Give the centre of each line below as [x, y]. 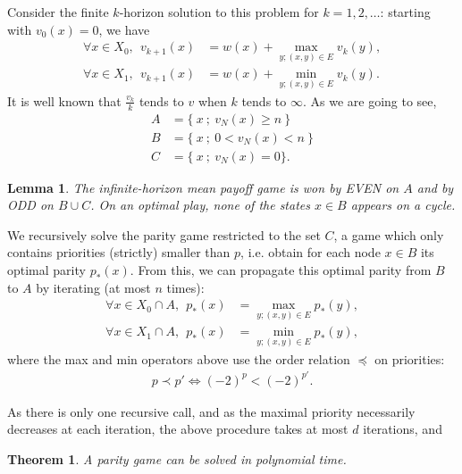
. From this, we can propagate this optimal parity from [281, 269]
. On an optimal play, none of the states [200, 205]
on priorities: [410, 358]
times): [185, 287]
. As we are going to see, [370, 100]
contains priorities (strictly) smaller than [119, 252]
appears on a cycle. [403, 205]
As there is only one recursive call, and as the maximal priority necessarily [211, 411]
